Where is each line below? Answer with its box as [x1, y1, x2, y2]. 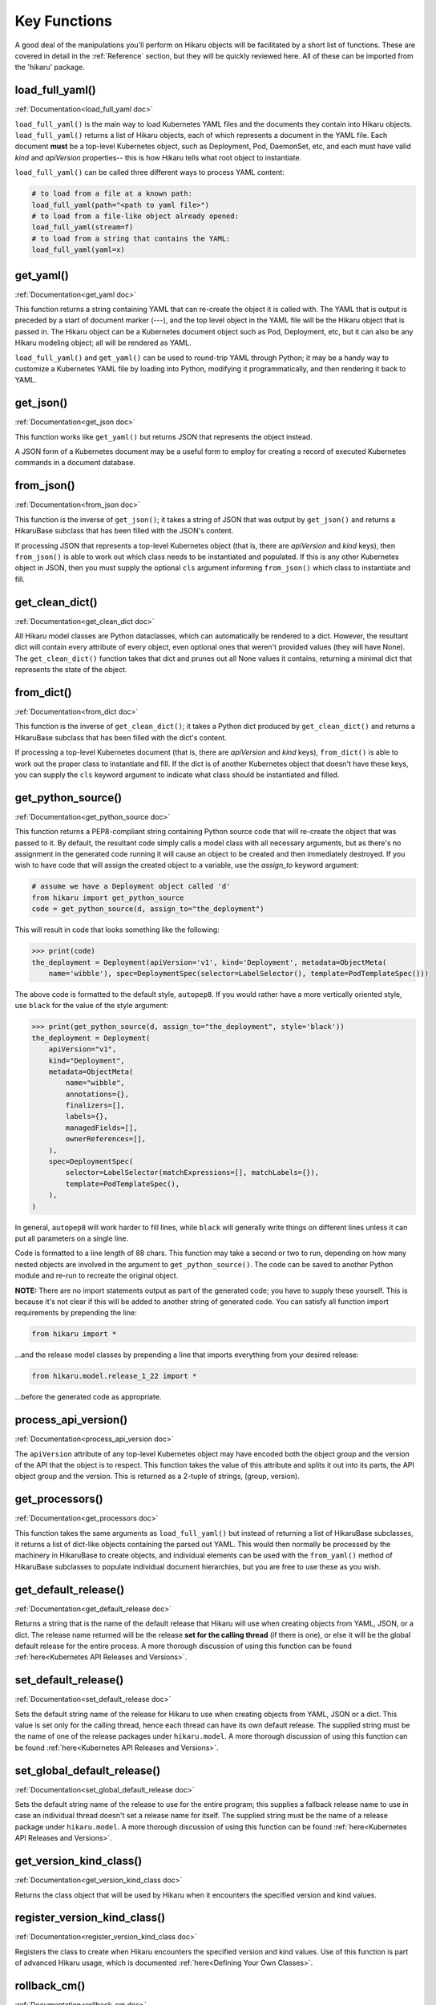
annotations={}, [65, 1089, 130, 1099]
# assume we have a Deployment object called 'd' [31, 882, 231, 891]
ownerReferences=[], [65, 1135, 147, 1144]
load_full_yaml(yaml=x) [31, 245, 126, 254]
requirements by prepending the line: [14, 1308, 137, 1318]
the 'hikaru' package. [14, 63, 85, 72]
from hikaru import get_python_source [31, 893, 184, 902]
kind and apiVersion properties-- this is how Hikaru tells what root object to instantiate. [14, 152, 302, 162]
